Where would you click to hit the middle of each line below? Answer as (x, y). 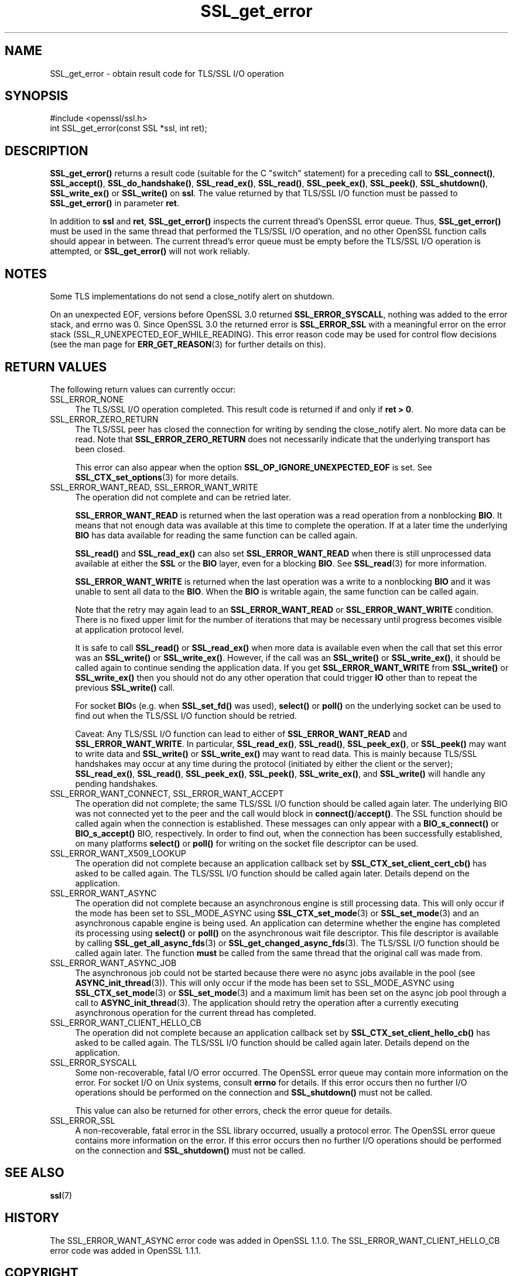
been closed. (100, 449)
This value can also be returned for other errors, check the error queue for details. (234, 1110)
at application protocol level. (130, 629)
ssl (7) (61, 1195)
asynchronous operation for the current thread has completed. (196, 1012)
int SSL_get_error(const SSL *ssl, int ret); (129, 128)
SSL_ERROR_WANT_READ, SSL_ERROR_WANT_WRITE (154, 487)
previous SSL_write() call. (125, 687)
